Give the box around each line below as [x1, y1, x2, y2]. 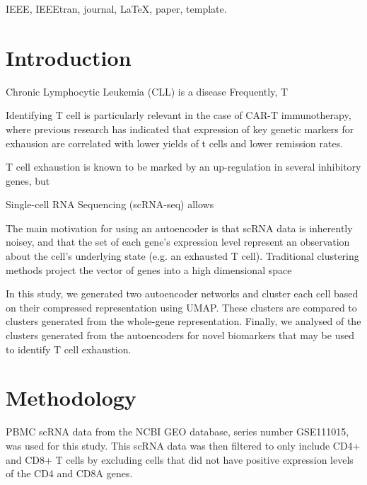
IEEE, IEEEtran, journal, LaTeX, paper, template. [6, 1, 227, 16]
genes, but [6, 173, 50, 188]
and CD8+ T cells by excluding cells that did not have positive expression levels [6, 452, 354, 467]
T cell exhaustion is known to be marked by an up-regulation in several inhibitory [6, 159, 361, 174]
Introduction [6, 42, 132, 72]
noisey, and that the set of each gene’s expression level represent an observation [6, 234, 350, 249]
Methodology [6, 383, 136, 412]
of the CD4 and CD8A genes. [6, 466, 133, 481]
